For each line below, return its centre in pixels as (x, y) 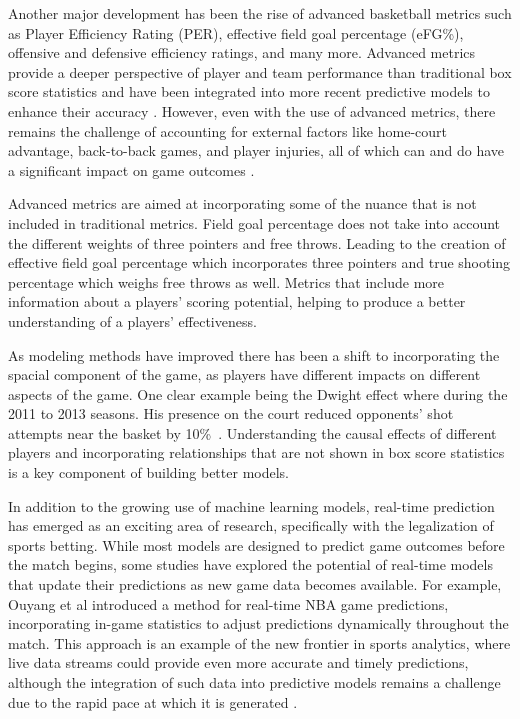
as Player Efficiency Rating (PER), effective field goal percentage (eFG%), (236, 32)
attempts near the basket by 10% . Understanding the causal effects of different (252, 432)
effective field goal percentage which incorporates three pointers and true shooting (259, 262)
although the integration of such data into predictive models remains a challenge (254, 682)
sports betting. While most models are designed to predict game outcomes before (256, 544)
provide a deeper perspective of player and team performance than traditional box (260, 71)
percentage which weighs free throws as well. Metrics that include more (226, 281)
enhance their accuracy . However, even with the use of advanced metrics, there (252, 110)
